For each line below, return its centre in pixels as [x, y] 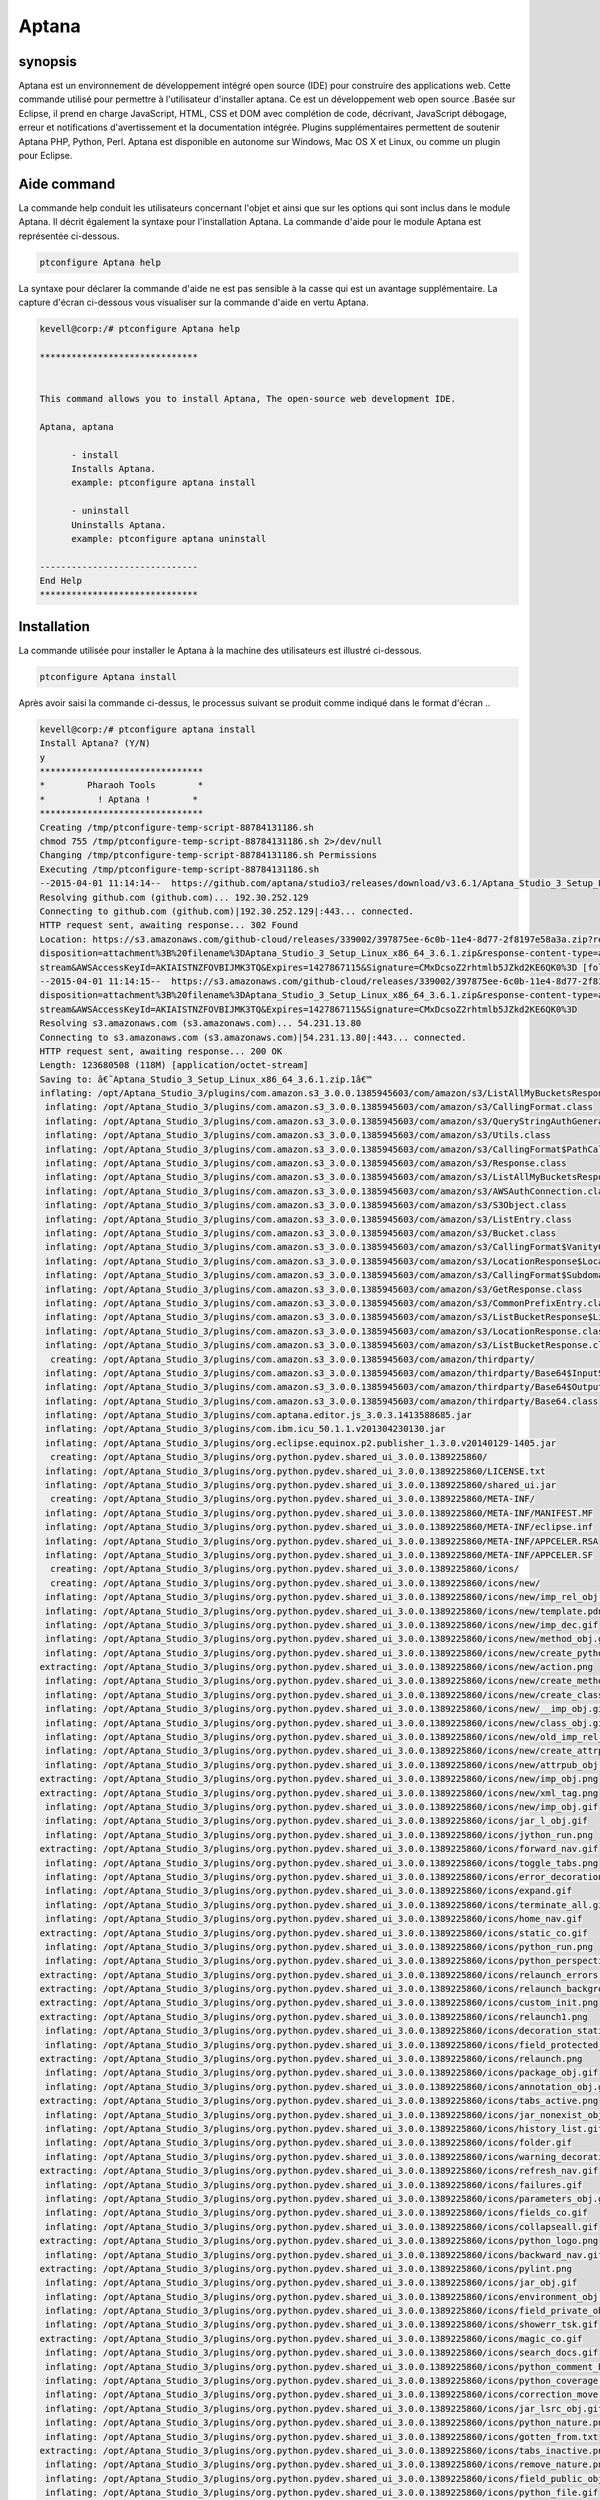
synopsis [47, 61]
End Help [61, 581]
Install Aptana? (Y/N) [95, 743]
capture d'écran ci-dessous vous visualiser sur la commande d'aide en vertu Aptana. [193, 302]
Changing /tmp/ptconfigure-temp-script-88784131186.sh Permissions [208, 855]
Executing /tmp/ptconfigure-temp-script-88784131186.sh [179, 869]
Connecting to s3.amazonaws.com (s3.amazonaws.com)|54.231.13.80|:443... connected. [253, 1037]
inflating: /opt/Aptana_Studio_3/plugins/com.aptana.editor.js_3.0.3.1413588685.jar [258, 1415]
